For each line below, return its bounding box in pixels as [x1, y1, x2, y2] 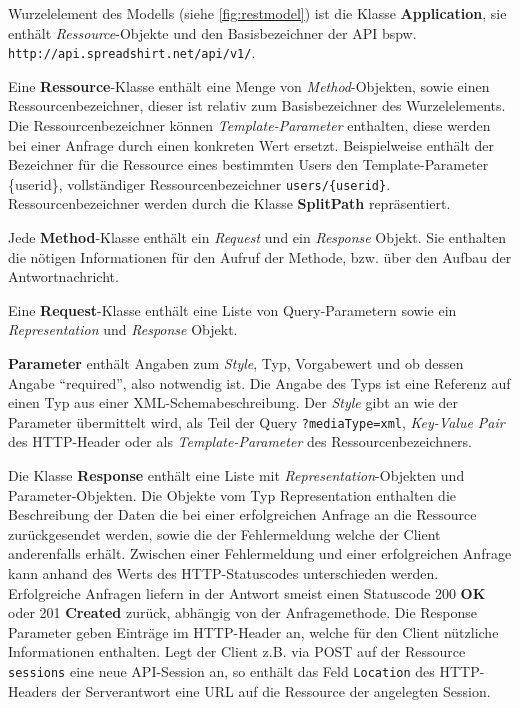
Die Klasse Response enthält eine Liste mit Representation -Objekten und [8, 465, 465, 486]
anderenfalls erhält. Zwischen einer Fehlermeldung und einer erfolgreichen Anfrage [8, 543, 512, 564]
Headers [8, 680, 57, 701]
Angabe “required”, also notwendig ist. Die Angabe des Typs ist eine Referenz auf [8, 372, 511, 393]
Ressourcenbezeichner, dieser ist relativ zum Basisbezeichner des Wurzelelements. [8, 95, 506, 116]
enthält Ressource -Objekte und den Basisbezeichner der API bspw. [8, 22, 417, 43]
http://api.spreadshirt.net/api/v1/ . [8, 42, 256, 63]
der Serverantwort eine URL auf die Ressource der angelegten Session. [61, 680, 491, 701]
